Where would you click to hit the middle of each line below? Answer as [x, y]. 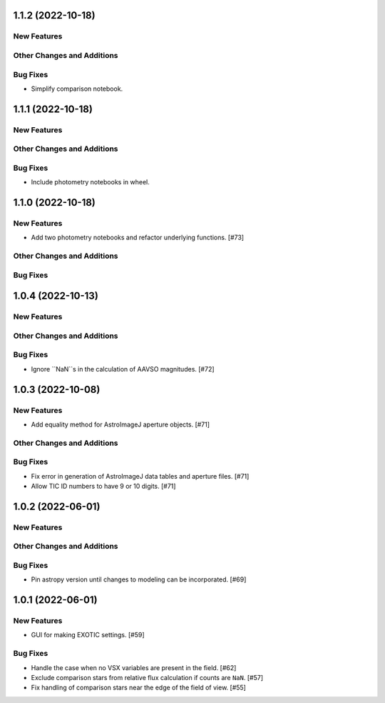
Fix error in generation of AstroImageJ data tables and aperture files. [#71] [140, 476]
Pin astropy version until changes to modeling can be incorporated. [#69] [139, 579]
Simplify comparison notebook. [77, 89]
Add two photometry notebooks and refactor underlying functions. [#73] [138, 238]
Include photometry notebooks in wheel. [90, 182]
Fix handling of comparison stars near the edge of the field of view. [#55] [138, 688]
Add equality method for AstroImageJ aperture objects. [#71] [120, 424]
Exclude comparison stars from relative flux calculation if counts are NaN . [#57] [147, 677]
